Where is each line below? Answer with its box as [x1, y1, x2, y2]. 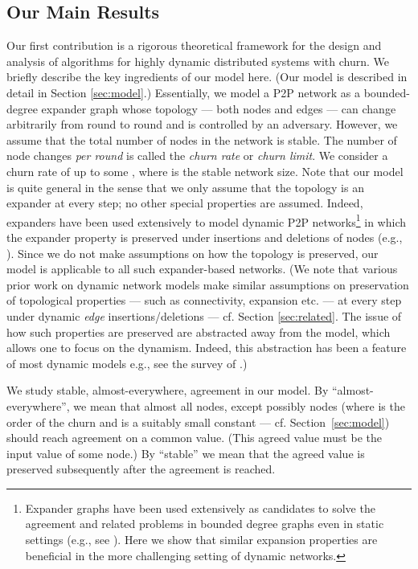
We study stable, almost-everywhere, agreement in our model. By [6, 382, 329, 399]
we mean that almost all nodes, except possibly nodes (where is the [73, 397, 405, 414]
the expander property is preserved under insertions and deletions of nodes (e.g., [6, 228, 403, 245]
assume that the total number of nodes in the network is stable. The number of [6, 131, 397, 148]
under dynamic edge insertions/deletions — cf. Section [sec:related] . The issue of [6, 307, 402, 324]
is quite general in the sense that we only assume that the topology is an [6, 178, 364, 195]
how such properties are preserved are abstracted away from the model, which [6, 323, 391, 340]
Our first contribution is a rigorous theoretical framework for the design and [6, 37, 382, 54]
